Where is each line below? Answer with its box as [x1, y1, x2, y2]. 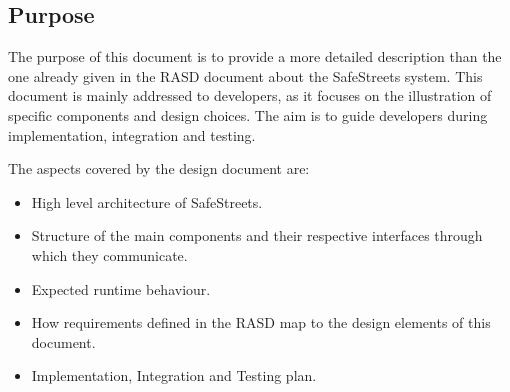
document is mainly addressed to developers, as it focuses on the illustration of [8, 85, 492, 106]
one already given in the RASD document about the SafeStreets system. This [8, 65, 483, 86]
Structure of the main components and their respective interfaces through [31, 225, 483, 246]
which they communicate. [31, 244, 188, 265]
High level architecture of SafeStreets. [31, 191, 263, 212]
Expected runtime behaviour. [31, 278, 211, 299]
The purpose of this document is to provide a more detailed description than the [8, 46, 502, 67]
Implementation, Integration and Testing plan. [31, 365, 317, 386]
